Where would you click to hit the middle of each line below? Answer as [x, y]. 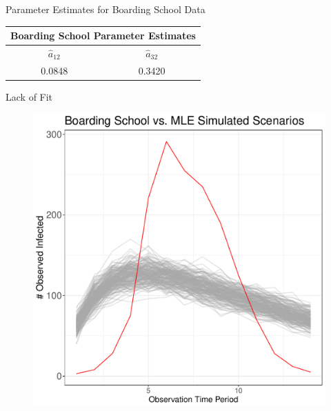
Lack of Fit [29, 96]
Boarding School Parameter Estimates [103, 36]
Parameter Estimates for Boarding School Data [106, 9]
